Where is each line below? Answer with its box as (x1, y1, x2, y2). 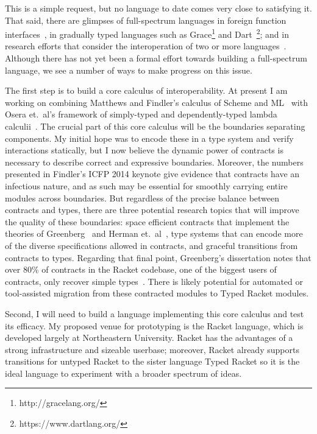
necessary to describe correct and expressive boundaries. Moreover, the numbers (5, 155, 304, 168)
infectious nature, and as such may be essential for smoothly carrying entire (5, 179, 288, 192)
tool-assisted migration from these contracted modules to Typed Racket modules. (5, 287, 309, 299)
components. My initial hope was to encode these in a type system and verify (5, 131, 294, 144)
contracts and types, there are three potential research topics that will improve (5, 203, 299, 216)
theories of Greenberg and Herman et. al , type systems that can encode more (5, 227, 303, 240)
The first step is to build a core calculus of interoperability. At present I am (5, 84, 288, 97)
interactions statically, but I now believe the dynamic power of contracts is (5, 144, 283, 156)
